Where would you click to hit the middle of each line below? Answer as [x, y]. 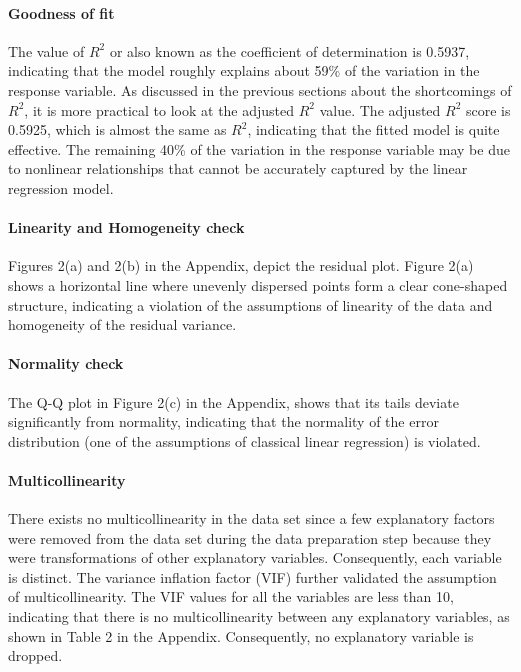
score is [488, 109]
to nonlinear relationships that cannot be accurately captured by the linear [238, 168]
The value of [46, 50]
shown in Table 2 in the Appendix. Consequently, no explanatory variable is [241, 635]
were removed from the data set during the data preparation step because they [250, 537]
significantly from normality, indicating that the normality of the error [223, 421]
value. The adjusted [380, 109]
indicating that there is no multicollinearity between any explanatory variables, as [259, 616]
